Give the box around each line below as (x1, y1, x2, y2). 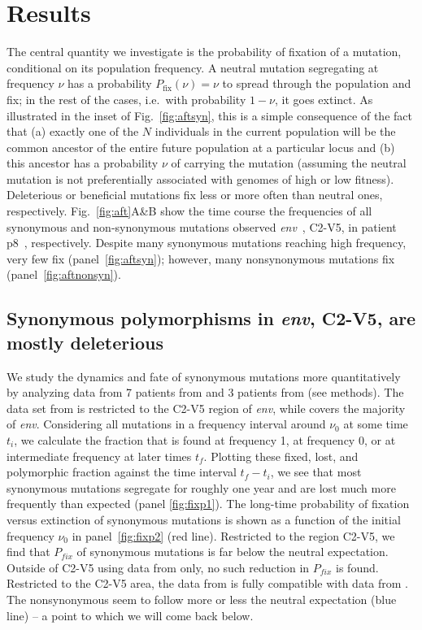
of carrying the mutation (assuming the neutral (171, 154, 407, 172)
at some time (343, 415, 408, 432)
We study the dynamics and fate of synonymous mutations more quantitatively (7, 367, 401, 385)
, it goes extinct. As (275, 90, 373, 107)
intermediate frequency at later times (7, 447, 192, 464)
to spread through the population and (222, 75, 411, 92)
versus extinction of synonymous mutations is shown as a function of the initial (7, 511, 401, 528)
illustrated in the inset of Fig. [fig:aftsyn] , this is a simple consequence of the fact (7, 106, 412, 124)
